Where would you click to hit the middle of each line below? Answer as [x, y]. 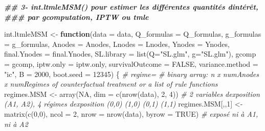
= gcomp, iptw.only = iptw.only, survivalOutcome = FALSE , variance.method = [131, 63]
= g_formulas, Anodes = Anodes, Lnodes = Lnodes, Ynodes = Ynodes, [117, 44]
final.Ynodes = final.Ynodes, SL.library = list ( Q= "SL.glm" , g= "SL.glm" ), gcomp [130, 54]
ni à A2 [16, 124]
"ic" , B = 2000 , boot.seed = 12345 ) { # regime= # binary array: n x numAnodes [131, 74]
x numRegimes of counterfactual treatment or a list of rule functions [111, 84]
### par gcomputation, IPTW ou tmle [76, 17]
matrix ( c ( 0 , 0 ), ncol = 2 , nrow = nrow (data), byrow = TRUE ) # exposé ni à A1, [131, 113]
